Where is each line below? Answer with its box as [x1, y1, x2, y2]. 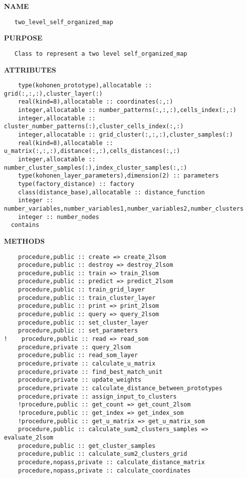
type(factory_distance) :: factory [18, 180, 134, 187]
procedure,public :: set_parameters [18, 327, 138, 334]
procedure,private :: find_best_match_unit [18, 368, 163, 375]
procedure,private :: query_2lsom [18, 343, 131, 351]
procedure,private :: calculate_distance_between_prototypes [18, 385, 222, 392]
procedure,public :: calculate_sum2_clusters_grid [18, 450, 187, 458]
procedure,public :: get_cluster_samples [18, 442, 155, 449]
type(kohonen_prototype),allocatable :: [18, 82, 152, 89]
